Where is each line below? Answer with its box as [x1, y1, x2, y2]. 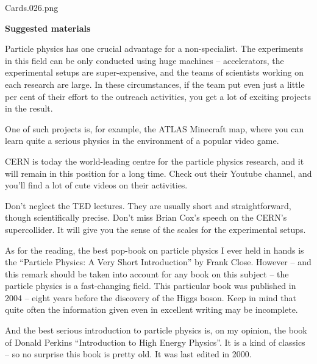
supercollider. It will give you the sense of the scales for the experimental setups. [5, 223, 306, 235]
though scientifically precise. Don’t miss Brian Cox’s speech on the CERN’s [5, 211, 287, 224]
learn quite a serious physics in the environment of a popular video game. [5, 134, 279, 147]
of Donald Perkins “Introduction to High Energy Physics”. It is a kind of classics [5, 335, 305, 348]
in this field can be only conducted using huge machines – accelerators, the [5, 54, 284, 66]
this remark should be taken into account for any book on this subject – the [5, 267, 289, 280]
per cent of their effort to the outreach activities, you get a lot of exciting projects [5, 90, 311, 102]
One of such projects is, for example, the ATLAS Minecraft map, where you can [5, 122, 304, 135]
